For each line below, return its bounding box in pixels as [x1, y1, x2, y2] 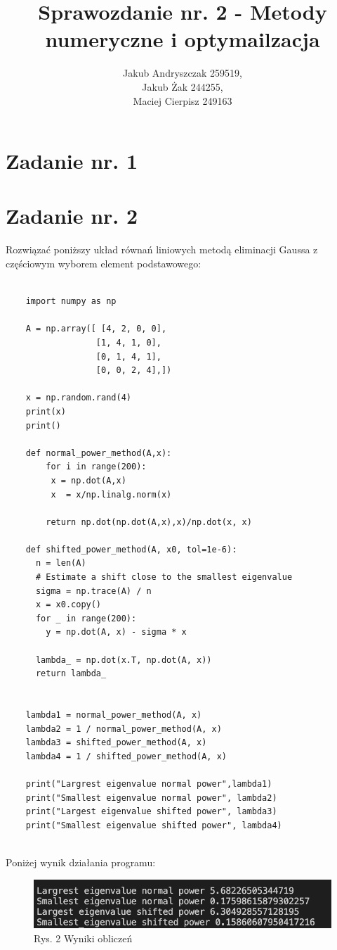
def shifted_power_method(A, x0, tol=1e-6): [25, 544, 237, 555]
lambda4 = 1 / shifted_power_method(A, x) [25, 751, 227, 761]
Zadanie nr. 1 [6, 146, 138, 175]
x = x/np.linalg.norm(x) [51, 489, 172, 500]
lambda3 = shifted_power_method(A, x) [25, 737, 207, 748]
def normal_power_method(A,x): [25, 448, 172, 458]
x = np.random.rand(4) [25, 393, 131, 403]
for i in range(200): [46, 462, 147, 472]
